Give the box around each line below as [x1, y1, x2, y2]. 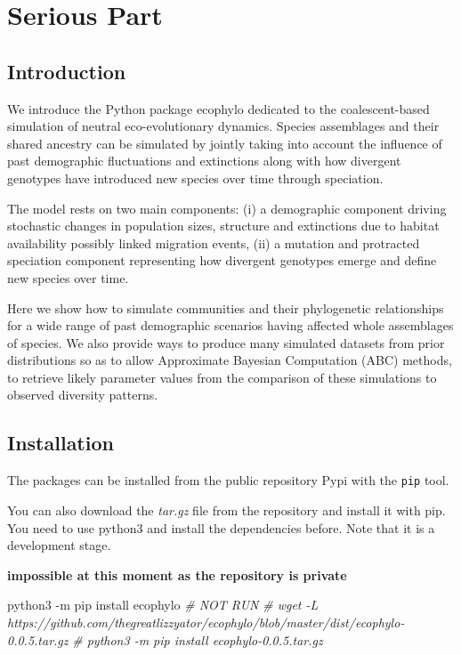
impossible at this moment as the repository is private [7, 565, 347, 584]
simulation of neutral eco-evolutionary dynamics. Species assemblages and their [7, 117, 440, 135]
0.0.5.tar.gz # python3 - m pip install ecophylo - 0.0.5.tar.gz [7, 630, 323, 649]
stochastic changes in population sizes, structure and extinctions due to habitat [7, 216, 440, 235]
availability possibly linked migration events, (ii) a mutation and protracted [7, 233, 420, 252]
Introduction [7, 57, 126, 85]
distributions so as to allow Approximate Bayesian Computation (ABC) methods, [7, 351, 452, 369]
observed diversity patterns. [7, 385, 158, 404]
